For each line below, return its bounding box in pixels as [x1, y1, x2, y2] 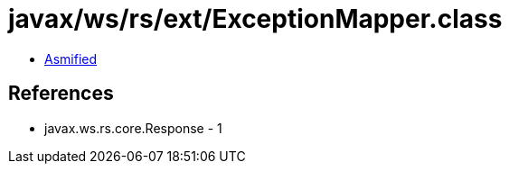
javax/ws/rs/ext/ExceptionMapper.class [8, 4, 503, 34]
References [8, 82, 114, 105]
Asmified [44, 50, 98, 67]
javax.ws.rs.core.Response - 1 [44, 120, 222, 136]
